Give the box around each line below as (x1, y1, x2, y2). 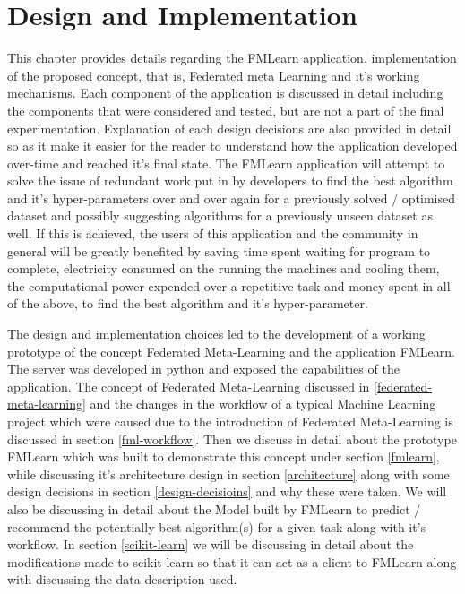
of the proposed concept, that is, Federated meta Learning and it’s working (7, 65, 420, 84)
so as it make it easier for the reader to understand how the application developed (7, 136, 458, 155)
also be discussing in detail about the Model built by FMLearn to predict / (7, 499, 421, 518)
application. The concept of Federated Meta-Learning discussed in (7, 376, 370, 395)
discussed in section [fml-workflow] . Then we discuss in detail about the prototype (7, 429, 457, 448)
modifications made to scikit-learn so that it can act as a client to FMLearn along (7, 552, 457, 571)
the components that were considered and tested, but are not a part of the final (7, 100, 444, 119)
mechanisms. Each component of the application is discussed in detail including (7, 83, 443, 102)
